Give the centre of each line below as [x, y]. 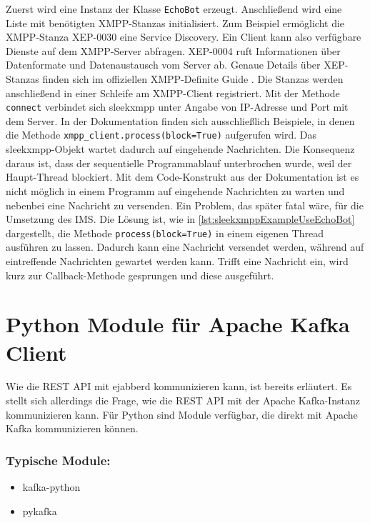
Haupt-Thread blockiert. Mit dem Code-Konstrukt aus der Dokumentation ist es [182, 177]
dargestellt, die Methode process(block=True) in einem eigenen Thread [165, 233]
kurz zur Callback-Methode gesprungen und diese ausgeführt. [140, 275]
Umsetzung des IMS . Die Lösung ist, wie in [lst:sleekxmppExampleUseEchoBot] [180, 219]
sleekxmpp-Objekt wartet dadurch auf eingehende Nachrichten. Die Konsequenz [180, 149]
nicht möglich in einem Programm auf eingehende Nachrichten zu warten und [175, 190]
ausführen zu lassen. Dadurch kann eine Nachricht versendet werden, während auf [185, 247]
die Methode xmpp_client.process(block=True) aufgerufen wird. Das [161, 135]
